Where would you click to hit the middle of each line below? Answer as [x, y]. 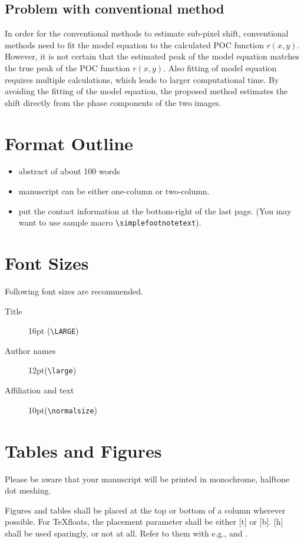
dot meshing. [28, 490]
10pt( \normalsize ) [63, 410]
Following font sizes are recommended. [74, 291]
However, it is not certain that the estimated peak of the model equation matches [152, 56]
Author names [30, 350]
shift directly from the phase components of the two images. [113, 102]
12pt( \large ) [52, 370]
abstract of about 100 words [69, 171]
